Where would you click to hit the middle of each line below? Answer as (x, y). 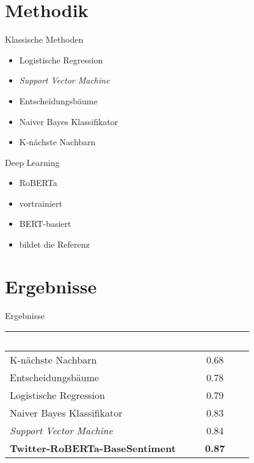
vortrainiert (41, 203)
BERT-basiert (45, 224)
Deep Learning (32, 162)
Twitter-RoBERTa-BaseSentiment (93, 448)
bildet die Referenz (54, 244)
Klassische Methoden (44, 39)
